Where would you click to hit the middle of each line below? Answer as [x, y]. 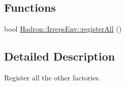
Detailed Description [60, 56]
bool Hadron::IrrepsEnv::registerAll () [63, 29]
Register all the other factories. [52, 77]
